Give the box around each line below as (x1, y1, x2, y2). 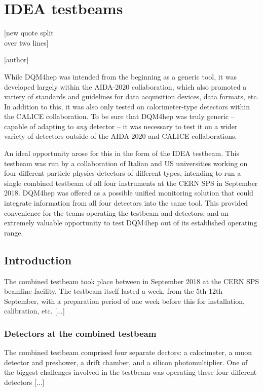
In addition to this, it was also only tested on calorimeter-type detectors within (4, 101, 250, 111)
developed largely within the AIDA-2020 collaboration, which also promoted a (4, 81, 247, 92)
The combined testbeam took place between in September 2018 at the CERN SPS (4, 276, 259, 286)
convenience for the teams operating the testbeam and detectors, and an (4, 207, 229, 218)
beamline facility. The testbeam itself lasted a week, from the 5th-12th (4, 286, 223, 296)
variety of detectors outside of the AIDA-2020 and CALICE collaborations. (4, 131, 237, 141)
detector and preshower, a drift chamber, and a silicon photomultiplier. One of (4, 357, 248, 367)
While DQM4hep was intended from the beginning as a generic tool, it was (4, 71, 237, 82)
